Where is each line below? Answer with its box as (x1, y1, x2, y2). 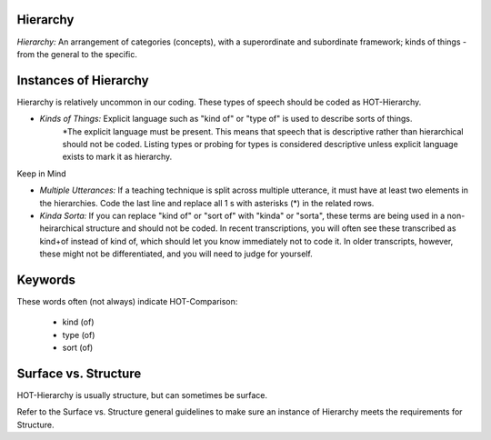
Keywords (16, 272, 76, 287)
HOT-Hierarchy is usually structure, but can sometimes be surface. (16, 390, 268, 401)
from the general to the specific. (16, 48, 138, 59)
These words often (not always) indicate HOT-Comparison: (16, 296, 238, 307)
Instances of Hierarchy (16, 73, 149, 88)
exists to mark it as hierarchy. (62, 151, 173, 163)
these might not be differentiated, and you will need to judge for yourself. (39, 248, 313, 259)
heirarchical (39, 223, 85, 234)
